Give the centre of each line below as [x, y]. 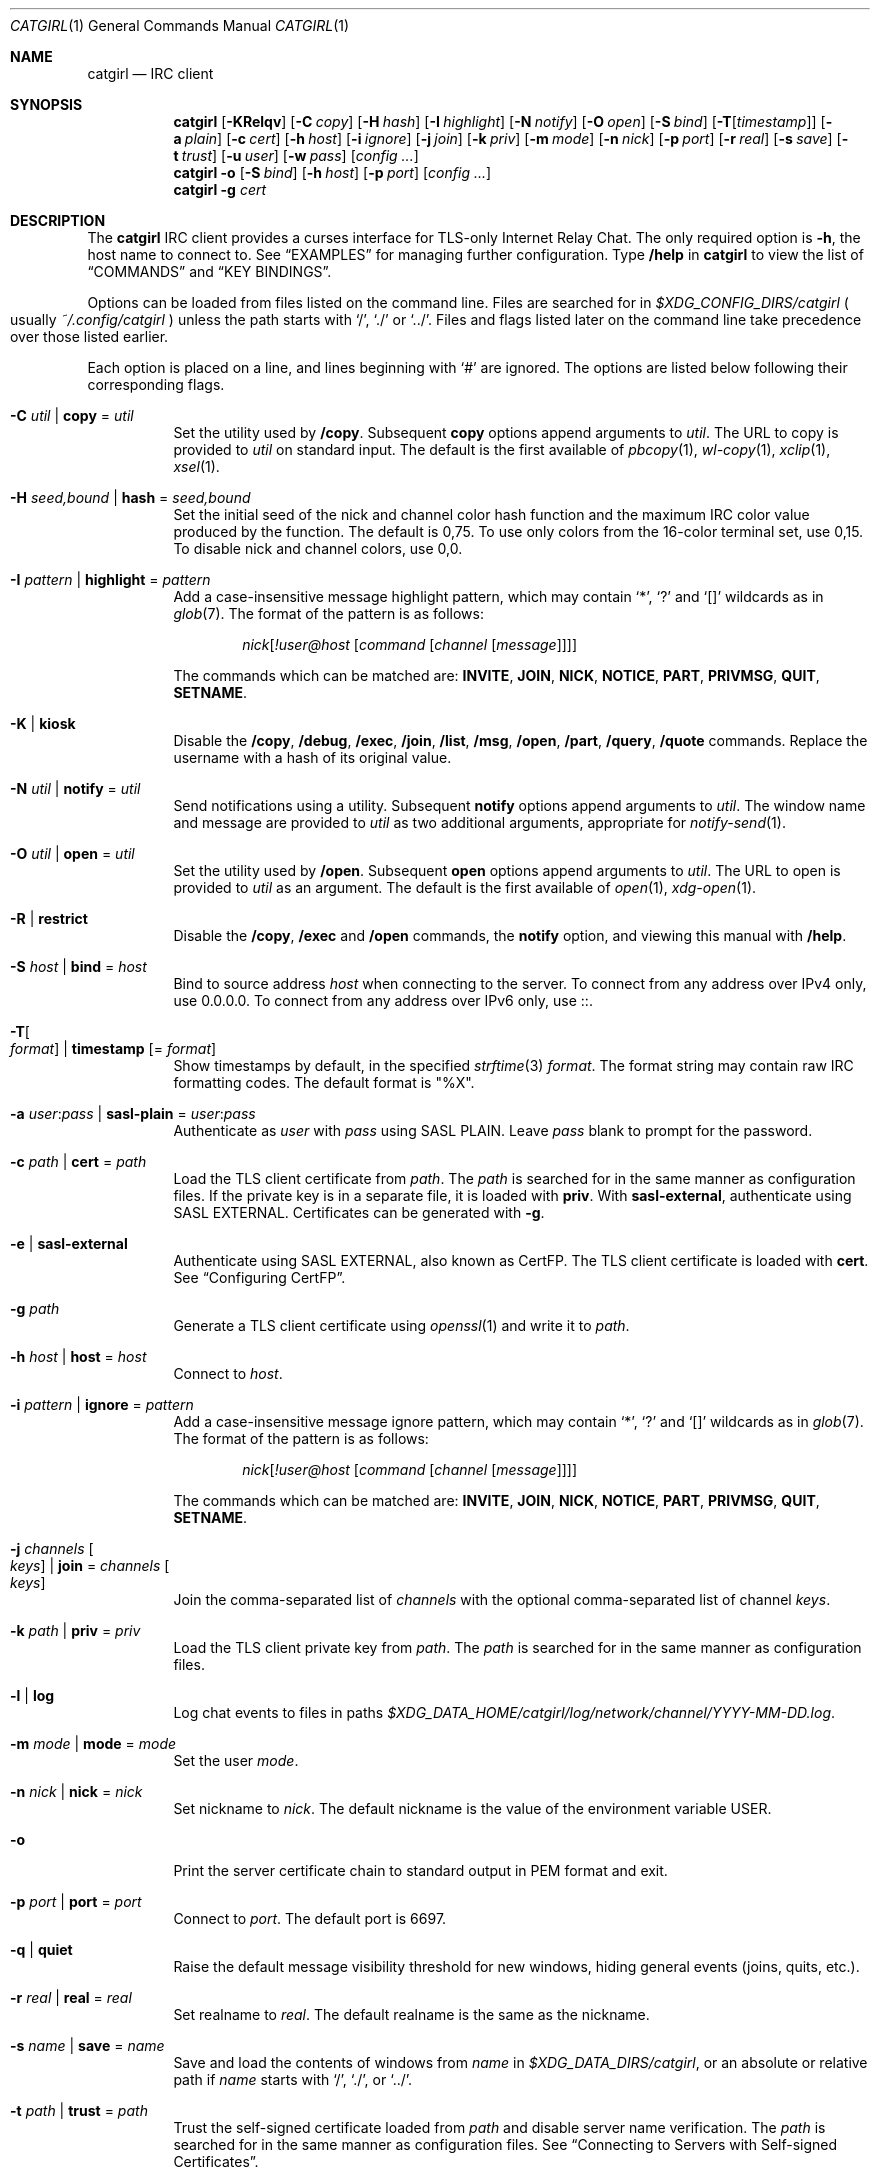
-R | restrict [49, 918]
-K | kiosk [43, 723]
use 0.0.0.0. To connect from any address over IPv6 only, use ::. [383, 1000]
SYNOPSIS [46, 104]
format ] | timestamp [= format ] [113, 1048]
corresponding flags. [156, 384]
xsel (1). [196, 466]
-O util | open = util [72, 853]
